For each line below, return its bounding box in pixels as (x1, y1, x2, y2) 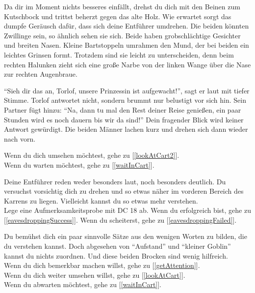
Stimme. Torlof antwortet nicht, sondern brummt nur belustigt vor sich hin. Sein (4, 95, 247, 105)
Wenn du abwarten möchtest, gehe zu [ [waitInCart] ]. (4, 279, 162, 290)
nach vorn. (4, 133, 36, 144)
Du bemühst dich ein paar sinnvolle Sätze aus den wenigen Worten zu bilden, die (4, 231, 247, 241)
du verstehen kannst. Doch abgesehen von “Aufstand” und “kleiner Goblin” (4, 241, 231, 251)
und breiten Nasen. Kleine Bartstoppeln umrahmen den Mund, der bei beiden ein (4, 40, 249, 50)
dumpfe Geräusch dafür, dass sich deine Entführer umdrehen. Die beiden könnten (4, 21, 249, 31)
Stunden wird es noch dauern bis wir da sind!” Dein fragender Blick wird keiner (4, 114, 244, 124)
